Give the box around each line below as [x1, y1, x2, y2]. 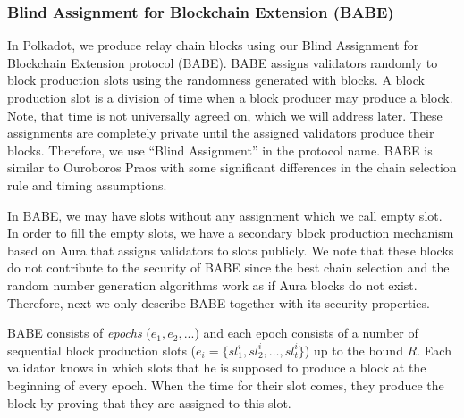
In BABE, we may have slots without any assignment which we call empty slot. [7, 205, 443, 224]
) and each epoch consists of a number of [194, 323, 418, 342]
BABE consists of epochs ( [7, 323, 151, 342]
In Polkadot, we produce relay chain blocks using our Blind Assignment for [7, 36, 419, 54]
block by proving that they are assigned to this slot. [7, 393, 291, 412]
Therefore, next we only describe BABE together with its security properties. [7, 293, 430, 312]
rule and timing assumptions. [7, 175, 167, 194]
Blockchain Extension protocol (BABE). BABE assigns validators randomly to [7, 53, 438, 71]
